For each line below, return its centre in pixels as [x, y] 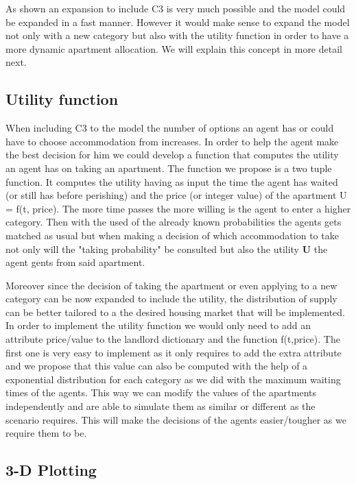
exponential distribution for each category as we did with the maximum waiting [173, 379]
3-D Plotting [51, 470]
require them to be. [46, 433]
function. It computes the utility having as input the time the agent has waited [172, 181]
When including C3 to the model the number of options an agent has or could [170, 128]
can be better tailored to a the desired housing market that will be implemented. [175, 312]
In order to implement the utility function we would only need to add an [158, 325]
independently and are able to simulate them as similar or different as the [161, 406]
